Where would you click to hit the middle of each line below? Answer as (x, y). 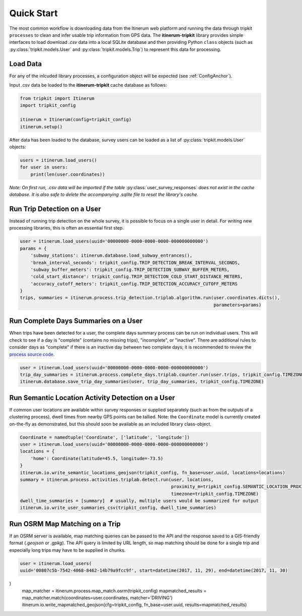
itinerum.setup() (41, 127)
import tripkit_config (48, 105)
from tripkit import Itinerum (57, 98)
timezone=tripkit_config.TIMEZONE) (215, 494)
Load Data (26, 64)
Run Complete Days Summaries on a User (76, 321)
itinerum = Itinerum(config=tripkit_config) (76, 120)
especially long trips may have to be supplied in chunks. (67, 550)
